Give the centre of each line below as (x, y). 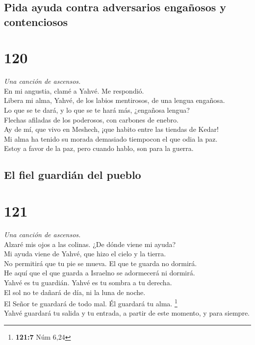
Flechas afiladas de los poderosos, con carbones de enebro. (91, 119)
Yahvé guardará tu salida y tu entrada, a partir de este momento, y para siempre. (127, 313)
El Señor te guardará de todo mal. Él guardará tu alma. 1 (91, 303)
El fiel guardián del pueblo (73, 175)
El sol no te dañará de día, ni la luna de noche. (75, 292)
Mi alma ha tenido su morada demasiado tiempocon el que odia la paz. (111, 138)
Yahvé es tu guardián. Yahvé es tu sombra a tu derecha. (88, 282)
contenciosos (36, 21)
